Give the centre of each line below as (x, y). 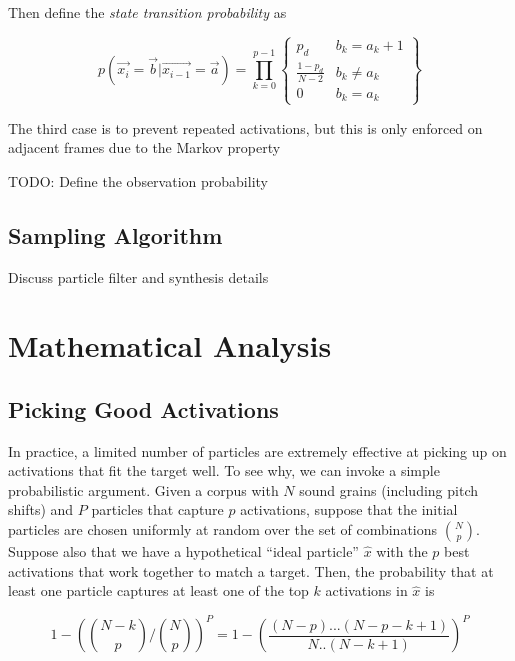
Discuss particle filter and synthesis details (138, 276)
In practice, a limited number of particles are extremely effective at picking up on (257, 450)
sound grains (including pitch (388, 489)
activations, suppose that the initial (349, 509)
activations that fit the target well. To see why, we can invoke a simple (224, 470)
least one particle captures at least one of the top (158, 590)
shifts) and (41, 509)
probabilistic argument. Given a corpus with (143, 489)
